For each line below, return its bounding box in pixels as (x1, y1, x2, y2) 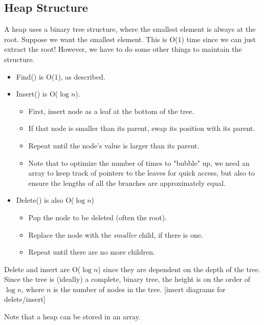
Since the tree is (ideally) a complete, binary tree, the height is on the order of (4, 274, 250, 284)
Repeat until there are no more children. (28, 246, 155, 257)
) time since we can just (181, 33, 256, 44)
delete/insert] (4, 294, 46, 304)
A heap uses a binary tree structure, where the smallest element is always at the (4, 24, 256, 34)
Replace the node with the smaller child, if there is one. (28, 229, 203, 240)
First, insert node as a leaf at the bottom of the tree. (28, 105, 194, 116)
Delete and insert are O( (4, 263, 81, 274)
